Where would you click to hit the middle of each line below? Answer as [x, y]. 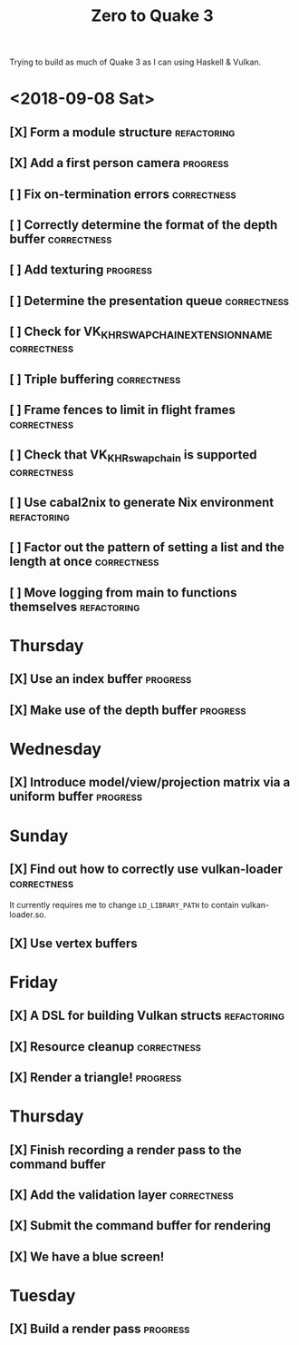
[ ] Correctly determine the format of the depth [144, 225]
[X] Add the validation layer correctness [121, 1195]
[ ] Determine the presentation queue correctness [149, 301]
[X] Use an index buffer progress [101, 679]
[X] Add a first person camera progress [119, 163]
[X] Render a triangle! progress [96, 1078]
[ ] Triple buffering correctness [95, 379]
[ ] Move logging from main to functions [123, 593]
